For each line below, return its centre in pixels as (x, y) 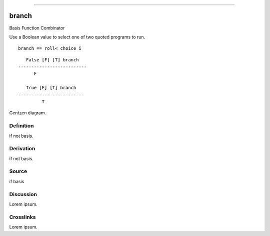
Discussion (23, 194)
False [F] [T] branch (52, 60)
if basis (17, 181)
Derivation (22, 149)
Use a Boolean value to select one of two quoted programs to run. (77, 37)
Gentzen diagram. (28, 113)
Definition (21, 126)
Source (18, 171)
